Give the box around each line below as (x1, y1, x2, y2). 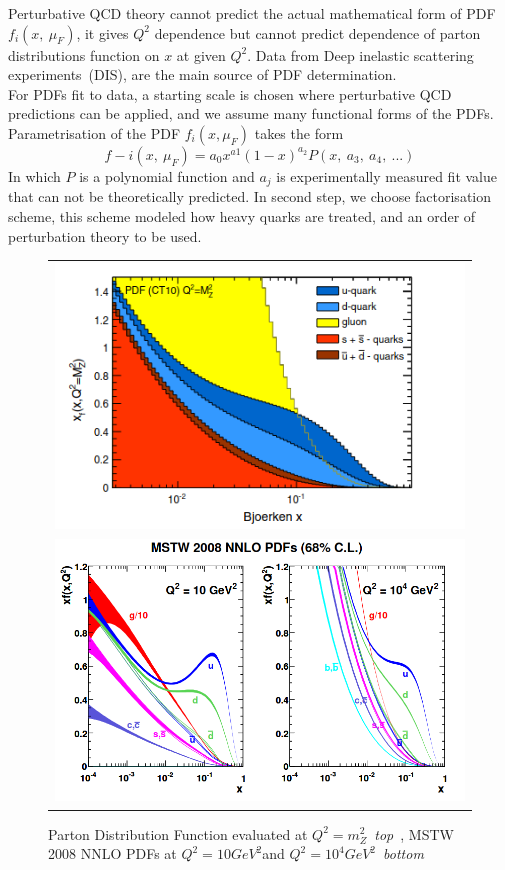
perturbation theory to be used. (8, 225, 202, 246)
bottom (383, 843, 424, 864)
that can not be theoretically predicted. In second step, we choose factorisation (8, 186, 492, 207)
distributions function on (8, 44, 160, 65)
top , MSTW (374, 823, 454, 844)
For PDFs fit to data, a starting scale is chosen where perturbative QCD (8, 83, 452, 104)
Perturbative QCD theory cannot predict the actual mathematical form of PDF (8, 3, 496, 23)
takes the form (254, 122, 344, 143)
